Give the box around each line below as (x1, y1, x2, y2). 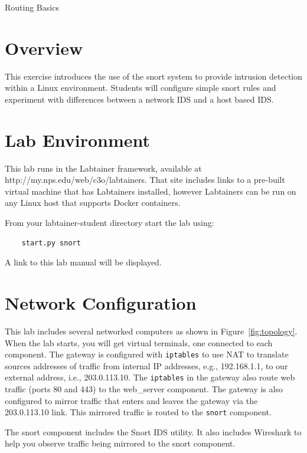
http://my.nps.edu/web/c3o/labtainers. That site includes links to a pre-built (5, 173, 285, 186)
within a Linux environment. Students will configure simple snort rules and (5, 81, 276, 94)
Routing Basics (5, 1, 59, 13)
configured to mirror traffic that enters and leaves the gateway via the (5, 394, 258, 406)
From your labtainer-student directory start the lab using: (5, 216, 214, 228)
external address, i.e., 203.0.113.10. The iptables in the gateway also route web (5, 371, 295, 383)
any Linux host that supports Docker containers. (5, 196, 181, 209)
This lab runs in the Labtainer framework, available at (5, 162, 202, 174)
